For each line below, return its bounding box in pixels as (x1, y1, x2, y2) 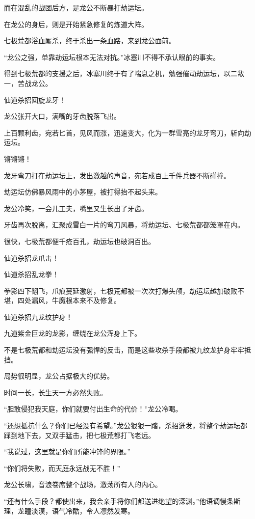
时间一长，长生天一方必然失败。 (4, 387, 107, 397)
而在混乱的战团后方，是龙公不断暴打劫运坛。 (4, 2, 148, 12)
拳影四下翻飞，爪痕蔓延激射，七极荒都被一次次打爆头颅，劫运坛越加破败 (4, 285, 237, 296)
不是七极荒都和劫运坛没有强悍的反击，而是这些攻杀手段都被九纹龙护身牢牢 (4, 345, 244, 355)
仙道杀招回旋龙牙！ (4, 94, 66, 105)
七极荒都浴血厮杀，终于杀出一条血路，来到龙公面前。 (4, 35, 176, 46)
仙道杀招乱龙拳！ (4, 269, 59, 279)
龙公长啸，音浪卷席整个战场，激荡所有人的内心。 (4, 479, 162, 490)
